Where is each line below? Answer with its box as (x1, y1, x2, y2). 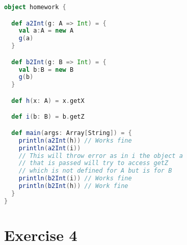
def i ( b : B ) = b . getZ (11, 113, 85, 121)
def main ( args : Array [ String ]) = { (11, 129, 132, 137)
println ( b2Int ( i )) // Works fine (18, 175, 132, 182)
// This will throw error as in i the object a (18, 152, 183, 159)
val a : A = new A (18, 27, 74, 35)
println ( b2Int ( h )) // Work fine (18, 182, 128, 190)
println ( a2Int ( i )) (18, 144, 81, 152)
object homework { (4, 4, 66, 11)
